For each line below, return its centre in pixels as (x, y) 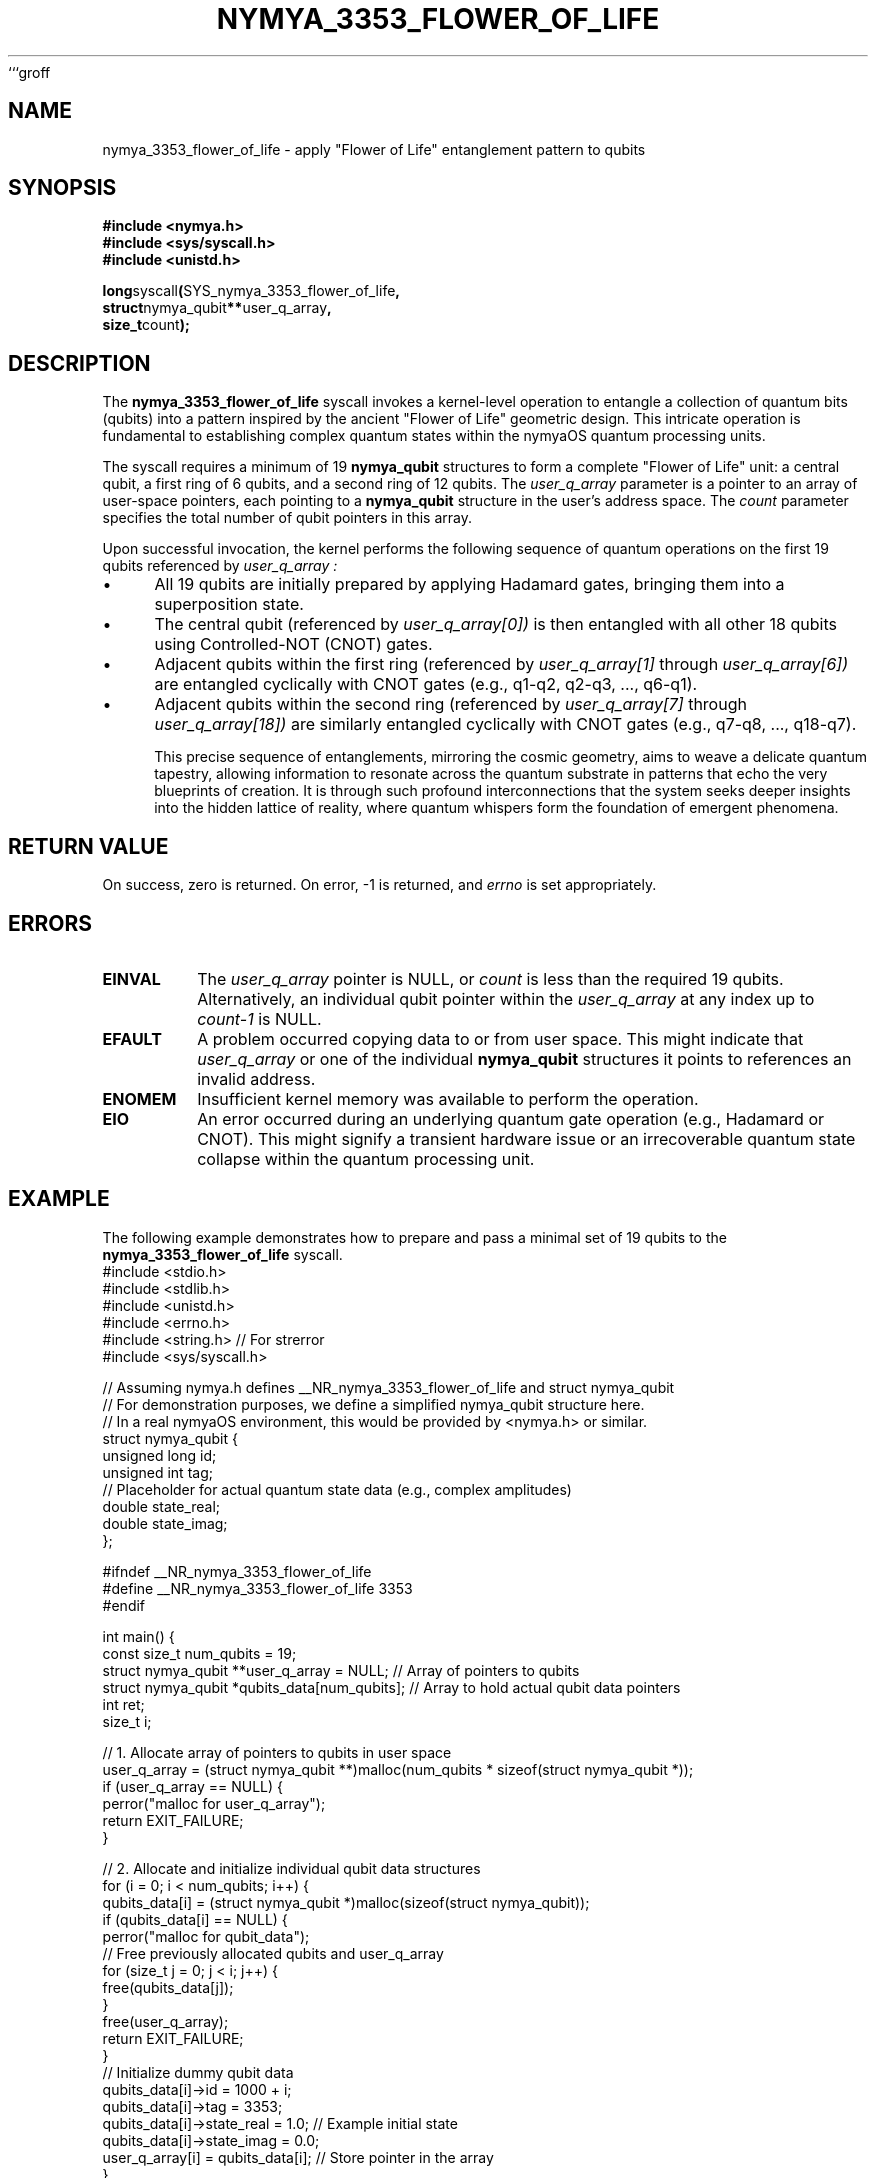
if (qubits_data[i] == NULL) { (195, 1919)
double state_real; (161, 1506)
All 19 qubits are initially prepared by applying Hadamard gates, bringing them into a (469, 584)
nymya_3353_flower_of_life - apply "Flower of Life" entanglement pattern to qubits (374, 149)
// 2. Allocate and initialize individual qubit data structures (291, 1868)
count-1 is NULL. (259, 1018)
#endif (124, 1605)
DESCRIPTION (79, 363)
